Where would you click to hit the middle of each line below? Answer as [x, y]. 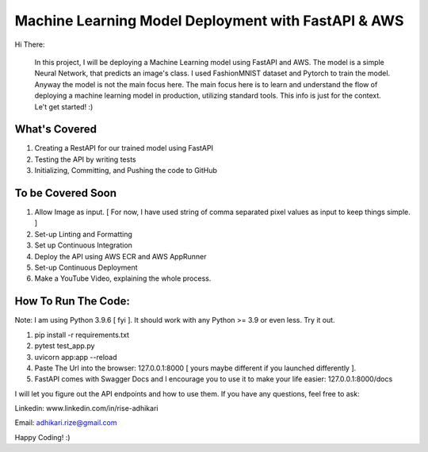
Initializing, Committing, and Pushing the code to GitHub [126, 170]
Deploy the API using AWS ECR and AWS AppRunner [120, 256]
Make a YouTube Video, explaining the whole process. [123, 278]
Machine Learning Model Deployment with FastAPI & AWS [209, 21]
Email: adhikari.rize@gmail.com [66, 423]
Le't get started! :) [64, 106]
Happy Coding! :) [42, 437]
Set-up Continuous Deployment [86, 268]
